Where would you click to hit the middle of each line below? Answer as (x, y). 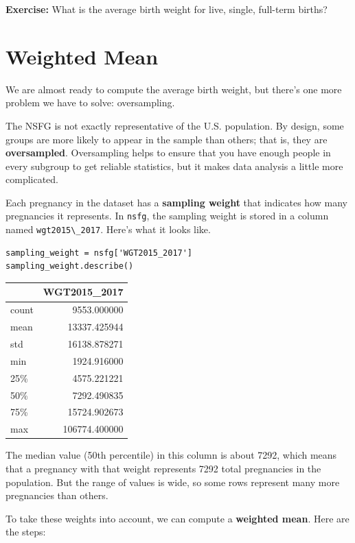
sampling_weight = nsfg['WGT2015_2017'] (99, 253)
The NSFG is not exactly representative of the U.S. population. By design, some (175, 125)
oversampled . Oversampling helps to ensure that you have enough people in (168, 153)
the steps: (26, 532)
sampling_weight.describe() (70, 266)
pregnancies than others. (57, 495)
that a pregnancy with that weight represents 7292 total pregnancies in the (163, 468)
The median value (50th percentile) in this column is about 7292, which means (171, 455)
